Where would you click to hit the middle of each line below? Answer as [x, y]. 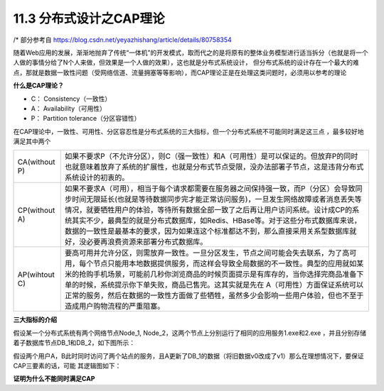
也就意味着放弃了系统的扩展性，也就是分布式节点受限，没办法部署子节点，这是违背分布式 [214, 167]
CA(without [36, 162]
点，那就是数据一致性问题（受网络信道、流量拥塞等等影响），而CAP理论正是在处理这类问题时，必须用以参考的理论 [180, 72]
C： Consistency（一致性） [71, 99]
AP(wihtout [36, 275]
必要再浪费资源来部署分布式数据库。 [146, 242]
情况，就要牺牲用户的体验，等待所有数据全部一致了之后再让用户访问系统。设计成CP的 [208, 210]
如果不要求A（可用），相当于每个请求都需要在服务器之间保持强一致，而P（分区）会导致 [210, 189]
